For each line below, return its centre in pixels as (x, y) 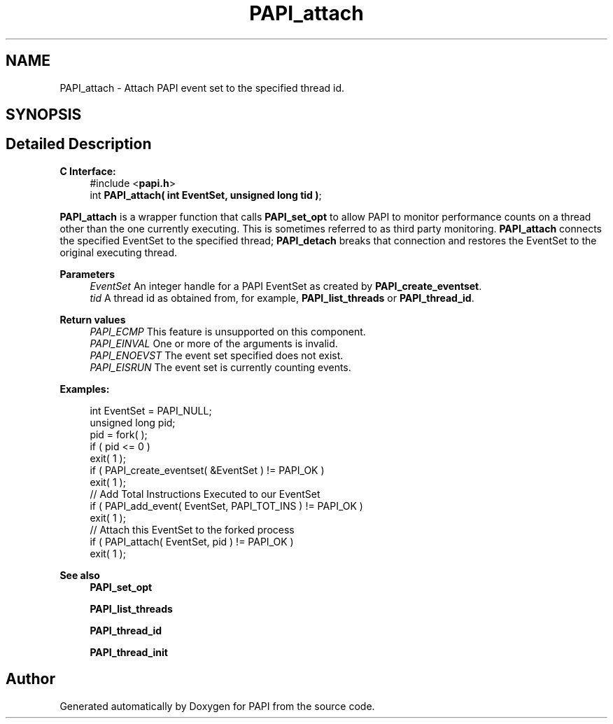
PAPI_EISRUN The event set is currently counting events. (220, 367)
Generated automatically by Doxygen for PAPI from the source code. (217, 706)
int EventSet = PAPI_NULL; (151, 410)
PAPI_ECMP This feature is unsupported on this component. (228, 331)
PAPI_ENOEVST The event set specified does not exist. (217, 355)
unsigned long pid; (133, 422)
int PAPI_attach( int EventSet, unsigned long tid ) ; (206, 195)
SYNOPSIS (44, 115)
